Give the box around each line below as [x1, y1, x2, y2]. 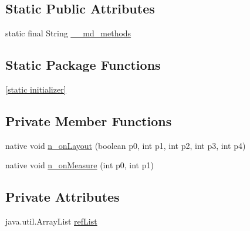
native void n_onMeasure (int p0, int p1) [5, 159, 154, 171]
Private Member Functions [5, 111, 172, 130]
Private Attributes [5, 188, 120, 206]
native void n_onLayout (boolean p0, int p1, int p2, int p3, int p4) [5, 139, 246, 151]
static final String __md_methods [5, 27, 131, 39]
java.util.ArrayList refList [5, 215, 97, 227]
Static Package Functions [5, 56, 161, 74]
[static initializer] [5, 83, 66, 95]
